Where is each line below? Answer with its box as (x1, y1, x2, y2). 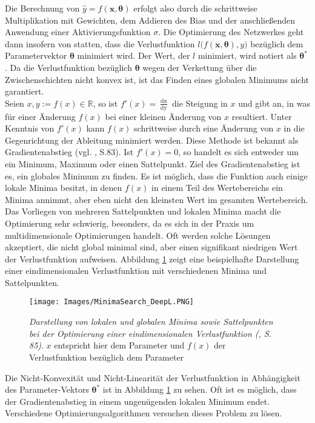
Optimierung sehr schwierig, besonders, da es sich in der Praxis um (5, 216, 254, 229)
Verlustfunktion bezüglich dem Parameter (29, 350, 184, 363)
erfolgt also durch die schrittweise (133, 2, 257, 14)
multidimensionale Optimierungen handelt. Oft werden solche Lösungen (5, 228, 271, 241)
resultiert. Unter (231, 110, 292, 122)
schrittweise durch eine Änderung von (134, 122, 274, 135)
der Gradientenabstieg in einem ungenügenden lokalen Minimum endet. (5, 395, 270, 407)
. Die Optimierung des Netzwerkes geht (158, 25, 304, 38)
